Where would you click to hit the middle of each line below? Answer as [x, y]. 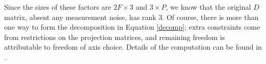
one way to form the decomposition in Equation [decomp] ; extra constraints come [132, 27]
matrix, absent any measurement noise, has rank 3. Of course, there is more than [131, 17]
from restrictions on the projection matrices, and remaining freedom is [115, 37]
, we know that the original [208, 7]
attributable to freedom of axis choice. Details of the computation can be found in [133, 47]
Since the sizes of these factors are [58, 7]
